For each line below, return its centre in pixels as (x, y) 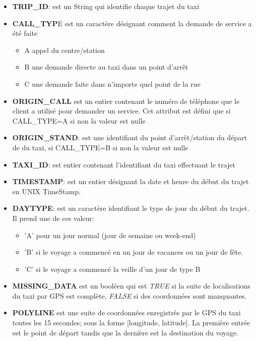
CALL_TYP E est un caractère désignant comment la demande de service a (132, 23)
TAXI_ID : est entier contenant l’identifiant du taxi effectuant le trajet (124, 164)
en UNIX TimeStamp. (47, 191)
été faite (25, 33)
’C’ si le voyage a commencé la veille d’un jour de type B (112, 269)
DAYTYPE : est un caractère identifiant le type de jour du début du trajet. (131, 208)
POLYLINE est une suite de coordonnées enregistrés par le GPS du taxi (126, 312)
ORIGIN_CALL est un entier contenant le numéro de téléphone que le (126, 101)
